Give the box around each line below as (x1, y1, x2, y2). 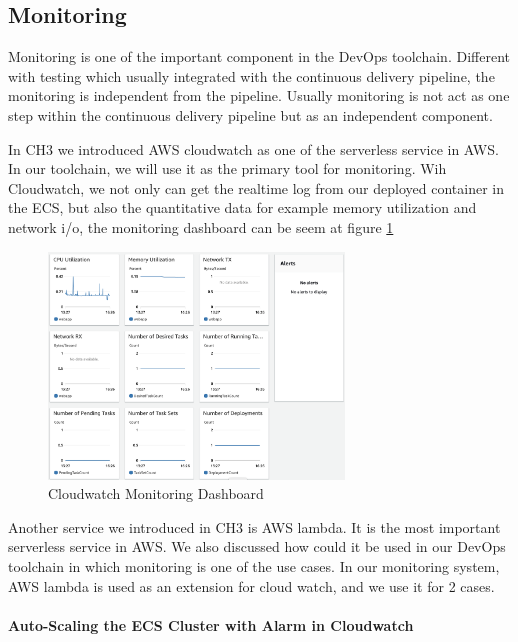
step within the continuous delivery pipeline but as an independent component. (8, 104, 493, 125)
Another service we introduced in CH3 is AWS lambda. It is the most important (8, 516, 501, 537)
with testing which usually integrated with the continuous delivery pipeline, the (8, 65, 495, 86)
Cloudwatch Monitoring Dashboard (48, 483, 264, 504)
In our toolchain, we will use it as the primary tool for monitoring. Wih (8, 158, 447, 179)
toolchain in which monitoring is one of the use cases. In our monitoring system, (8, 555, 500, 576)
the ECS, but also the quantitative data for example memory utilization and (8, 197, 477, 218)
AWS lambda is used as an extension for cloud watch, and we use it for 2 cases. (8, 575, 495, 596)
